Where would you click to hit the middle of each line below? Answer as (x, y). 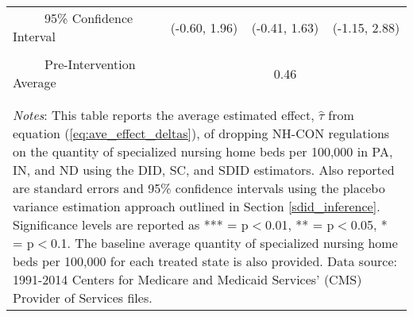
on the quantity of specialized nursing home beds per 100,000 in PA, (203, 151)
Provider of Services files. (83, 298)
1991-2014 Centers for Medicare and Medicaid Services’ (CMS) (187, 279)
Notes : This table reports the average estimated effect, (164, 115)
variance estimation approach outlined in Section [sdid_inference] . (197, 206)
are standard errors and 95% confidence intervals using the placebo (199, 188)
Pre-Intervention (90, 64)
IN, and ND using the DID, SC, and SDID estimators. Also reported (204, 170)
